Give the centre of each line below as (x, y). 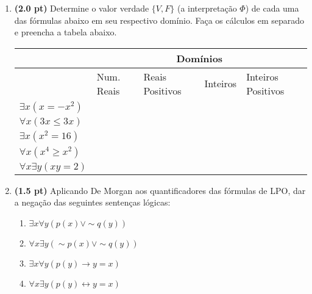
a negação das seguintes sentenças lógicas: (92, 202)
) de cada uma (272, 8)
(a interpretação (207, 8)
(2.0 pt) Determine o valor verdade (82, 8)
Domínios (200, 58)
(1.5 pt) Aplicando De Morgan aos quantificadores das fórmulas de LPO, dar (160, 190)
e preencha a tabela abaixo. (66, 32)
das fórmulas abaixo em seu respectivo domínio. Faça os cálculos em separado (159, 20)
